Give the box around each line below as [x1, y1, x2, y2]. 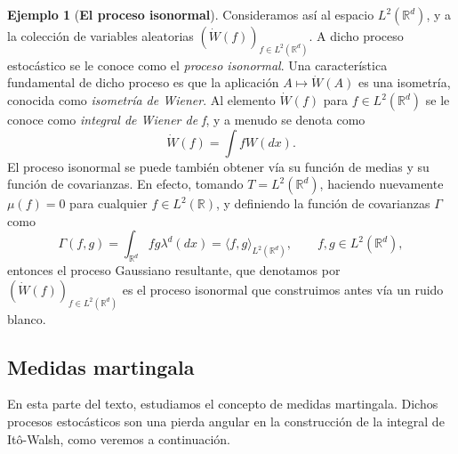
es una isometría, [358, 73, 451, 92]
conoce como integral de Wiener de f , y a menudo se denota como [7, 110, 366, 129]
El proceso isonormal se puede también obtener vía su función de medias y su [7, 157, 430, 175]
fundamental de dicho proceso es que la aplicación [7, 73, 279, 92]
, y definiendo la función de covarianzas [216, 194, 430, 213]
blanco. [7, 309, 46, 328]
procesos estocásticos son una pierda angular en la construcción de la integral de [7, 412, 445, 431]
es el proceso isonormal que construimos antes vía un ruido [122, 280, 444, 298]
